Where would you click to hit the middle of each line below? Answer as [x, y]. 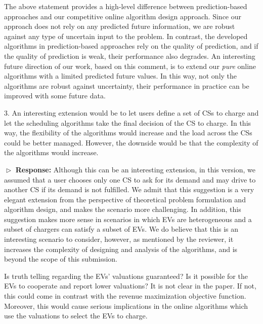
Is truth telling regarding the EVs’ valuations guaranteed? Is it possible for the [126, 276]
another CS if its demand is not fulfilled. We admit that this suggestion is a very [129, 189]
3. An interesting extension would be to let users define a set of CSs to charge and [131, 112]
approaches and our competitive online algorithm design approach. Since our [123, 16]
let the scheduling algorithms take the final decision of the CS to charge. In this [128, 122]
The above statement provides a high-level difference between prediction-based [126, 6]
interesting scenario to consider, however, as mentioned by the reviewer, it [119, 239]
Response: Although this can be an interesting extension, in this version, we [135, 169]
